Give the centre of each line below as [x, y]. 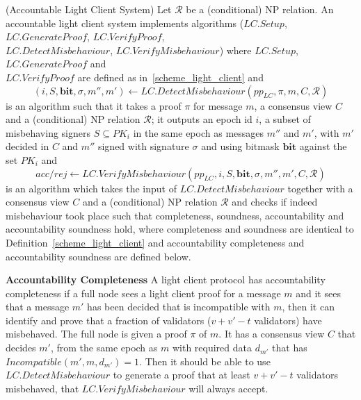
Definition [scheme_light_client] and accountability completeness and [155, 242]
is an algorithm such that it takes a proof [94, 105]
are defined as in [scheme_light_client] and [170, 77]
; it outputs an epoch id [202, 119]
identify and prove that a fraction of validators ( [109, 320]
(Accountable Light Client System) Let [89, 9]
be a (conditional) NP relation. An [260, 9]
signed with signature [143, 146]
